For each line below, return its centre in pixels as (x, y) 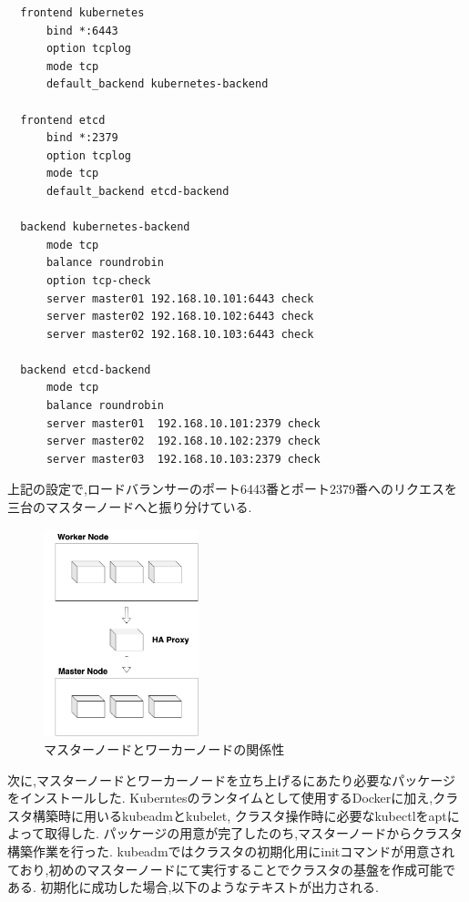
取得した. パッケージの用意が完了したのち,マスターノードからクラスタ (253, 833)
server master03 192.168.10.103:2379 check (183, 459)
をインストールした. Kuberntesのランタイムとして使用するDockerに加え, (220, 798)
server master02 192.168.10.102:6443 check (180, 317)
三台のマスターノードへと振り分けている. (130, 507)
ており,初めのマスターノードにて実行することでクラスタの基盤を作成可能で (231, 869)
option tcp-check (98, 280)
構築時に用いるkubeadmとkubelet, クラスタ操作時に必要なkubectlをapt (240, 815)
